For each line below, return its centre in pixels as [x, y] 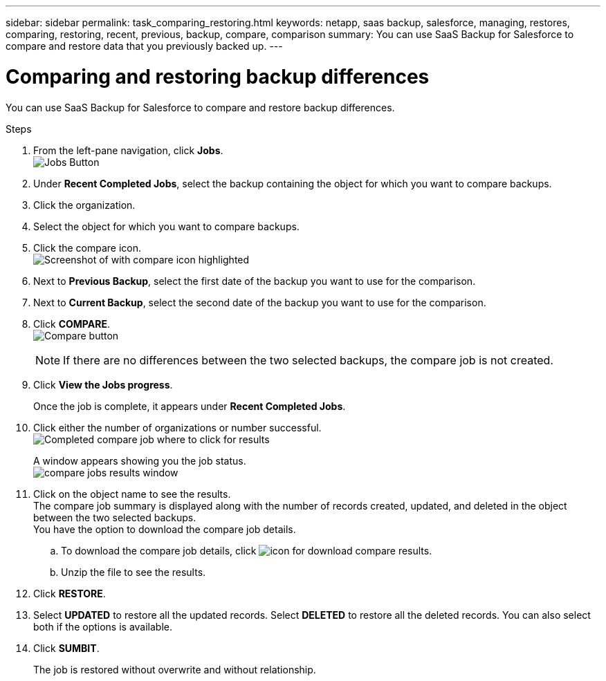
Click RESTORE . [70, 593]
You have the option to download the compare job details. [165, 529]
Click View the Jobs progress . [103, 384]
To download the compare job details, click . [247, 550]
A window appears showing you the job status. [140, 460]
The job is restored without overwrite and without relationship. [175, 669]
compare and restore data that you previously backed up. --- [144, 46]
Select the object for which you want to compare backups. [166, 226]
